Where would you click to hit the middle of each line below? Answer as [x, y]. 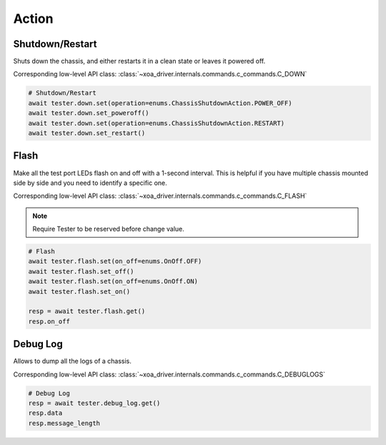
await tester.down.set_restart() [87, 133]
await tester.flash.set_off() [81, 271]
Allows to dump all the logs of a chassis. [73, 361]
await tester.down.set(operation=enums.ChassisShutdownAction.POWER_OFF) [160, 103]
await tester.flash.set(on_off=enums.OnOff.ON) [113, 281]
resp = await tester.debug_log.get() [94, 403]
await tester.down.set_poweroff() [89, 113]
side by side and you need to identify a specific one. [90, 183]
